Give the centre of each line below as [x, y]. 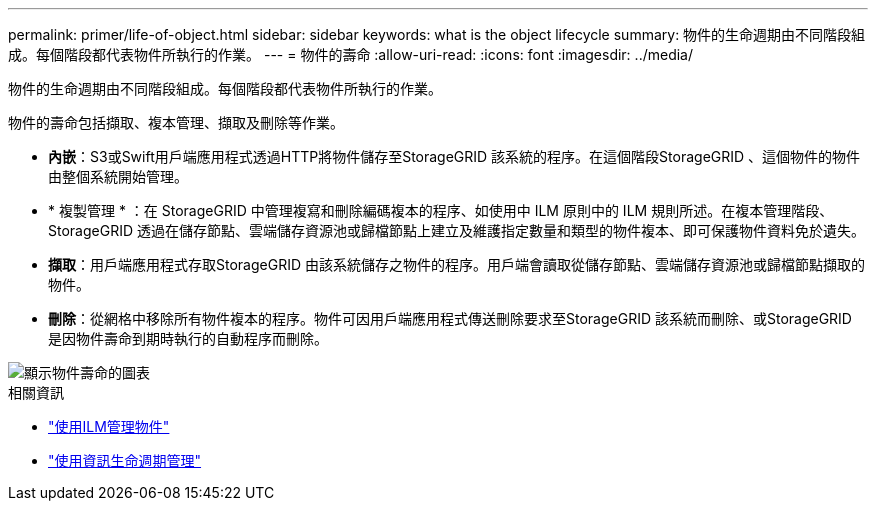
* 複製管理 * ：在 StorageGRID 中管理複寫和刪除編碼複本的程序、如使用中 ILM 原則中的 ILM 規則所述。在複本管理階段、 [441, 210]
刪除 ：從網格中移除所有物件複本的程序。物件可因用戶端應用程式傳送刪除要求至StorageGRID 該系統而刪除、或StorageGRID [450, 318]
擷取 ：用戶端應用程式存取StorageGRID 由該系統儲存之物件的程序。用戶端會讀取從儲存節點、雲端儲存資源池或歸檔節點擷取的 [456, 264]
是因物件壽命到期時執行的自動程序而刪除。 [188, 338]
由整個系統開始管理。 [118, 176]
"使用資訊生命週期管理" [125, 460]
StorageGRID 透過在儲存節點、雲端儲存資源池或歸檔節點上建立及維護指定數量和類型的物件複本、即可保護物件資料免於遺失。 [456, 230]
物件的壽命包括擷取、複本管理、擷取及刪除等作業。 [176, 122]
